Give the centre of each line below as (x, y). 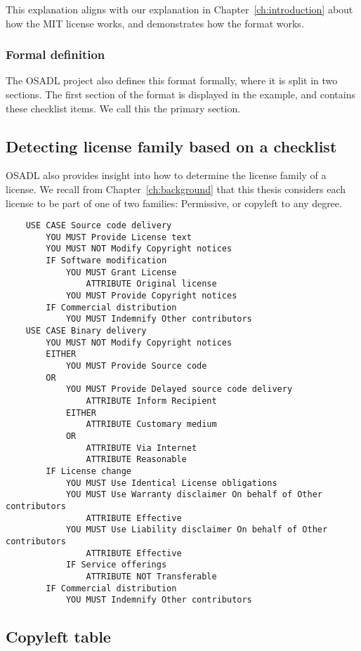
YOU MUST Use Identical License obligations (171, 483)
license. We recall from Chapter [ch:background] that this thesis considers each (176, 189)
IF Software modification (106, 261)
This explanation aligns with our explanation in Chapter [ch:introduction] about (179, 9)
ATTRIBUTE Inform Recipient (151, 401)
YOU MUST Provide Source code (136, 366)
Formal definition (55, 54)
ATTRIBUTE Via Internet (142, 448)
